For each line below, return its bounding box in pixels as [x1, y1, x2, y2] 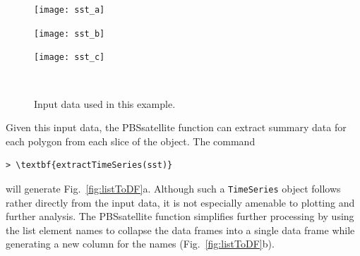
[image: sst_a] [34, 5, 105, 15]
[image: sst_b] [34, 28, 105, 39]
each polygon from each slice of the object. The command [6, 133, 256, 148]
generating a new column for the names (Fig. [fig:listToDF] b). [6, 236, 275, 251]
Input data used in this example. [34, 96, 176, 111]
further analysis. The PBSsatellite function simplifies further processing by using [6, 209, 354, 224]
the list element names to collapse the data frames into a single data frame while [6, 222, 355, 237]
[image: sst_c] [34, 52, 105, 63]
